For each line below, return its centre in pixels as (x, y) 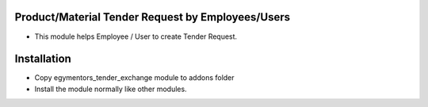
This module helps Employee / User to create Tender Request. (136, 36)
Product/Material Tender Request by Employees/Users (153, 17)
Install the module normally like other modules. (111, 89)
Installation (43, 59)
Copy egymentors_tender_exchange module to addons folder (134, 78)
